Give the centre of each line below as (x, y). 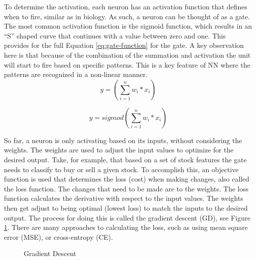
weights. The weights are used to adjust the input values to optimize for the (119, 150)
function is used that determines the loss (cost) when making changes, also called (127, 179)
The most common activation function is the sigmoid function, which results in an (128, 26)
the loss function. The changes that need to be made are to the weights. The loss (126, 188)
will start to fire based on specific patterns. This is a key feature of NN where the (127, 64)
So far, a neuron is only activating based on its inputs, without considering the (123, 140)
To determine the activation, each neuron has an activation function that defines (126, 6)
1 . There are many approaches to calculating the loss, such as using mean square (126, 227)
